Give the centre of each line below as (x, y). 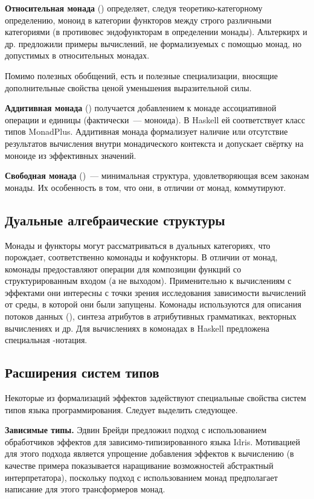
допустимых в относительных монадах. (77, 55)
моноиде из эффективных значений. (71, 155)
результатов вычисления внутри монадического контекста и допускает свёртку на (154, 143)
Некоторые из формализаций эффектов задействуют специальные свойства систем (155, 398)
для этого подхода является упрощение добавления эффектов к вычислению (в (149, 453)
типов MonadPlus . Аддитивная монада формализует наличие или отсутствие (146, 131)
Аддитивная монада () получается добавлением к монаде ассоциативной (141, 108)
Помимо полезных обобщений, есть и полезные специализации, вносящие (141, 75)
